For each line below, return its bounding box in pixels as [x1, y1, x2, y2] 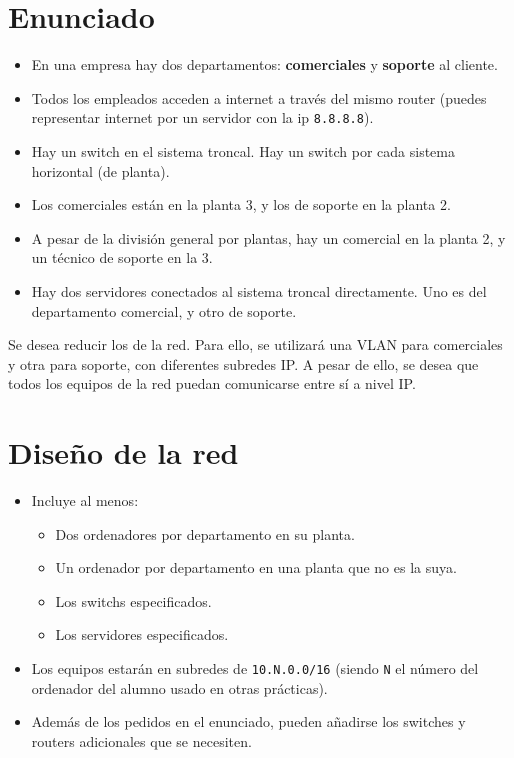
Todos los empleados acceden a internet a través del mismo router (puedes [31, 87, 487, 108]
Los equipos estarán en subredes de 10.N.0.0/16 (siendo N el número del [31, 658, 479, 678]
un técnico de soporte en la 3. [31, 247, 213, 268]
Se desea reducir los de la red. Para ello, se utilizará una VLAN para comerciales [8, 334, 503, 355]
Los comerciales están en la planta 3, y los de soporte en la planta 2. [31, 194, 451, 215]
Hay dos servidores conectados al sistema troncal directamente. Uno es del [31, 280, 487, 301]
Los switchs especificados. [55, 590, 212, 611]
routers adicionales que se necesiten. [31, 730, 252, 751]
